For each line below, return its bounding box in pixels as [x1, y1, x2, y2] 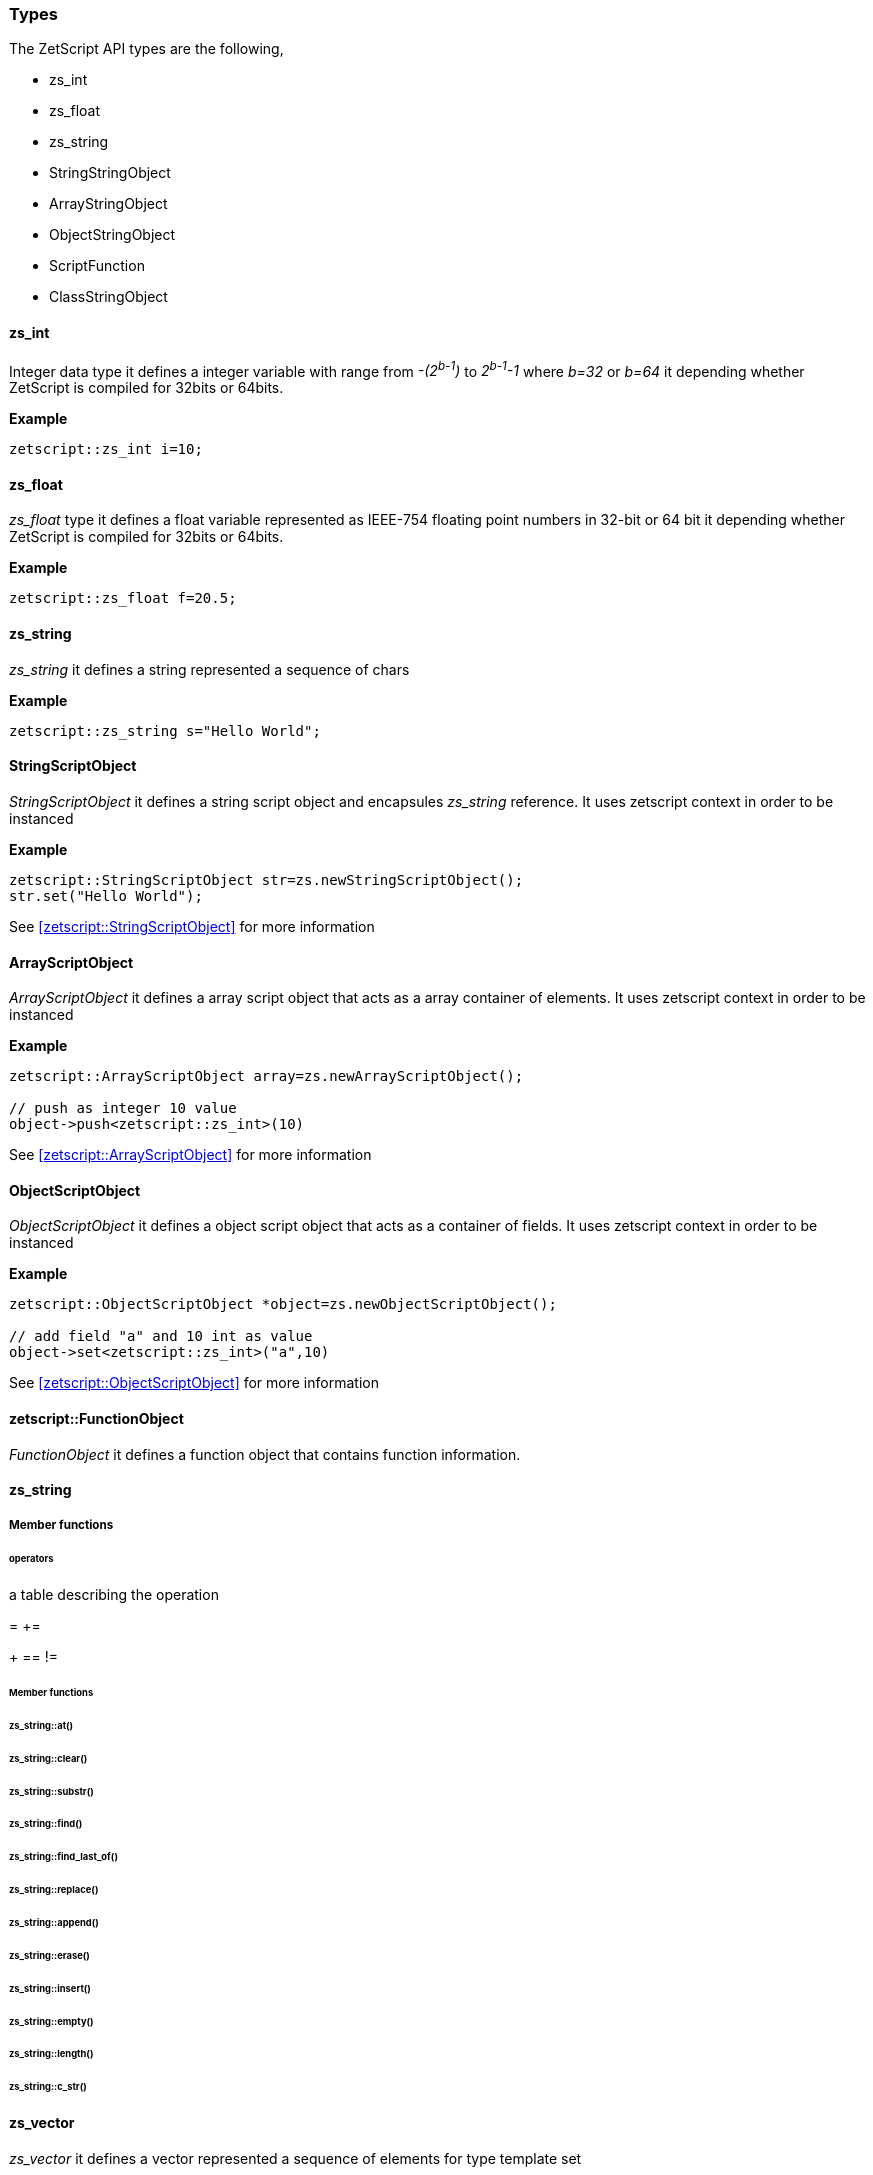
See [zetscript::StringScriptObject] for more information [9, 917, 375, 935]
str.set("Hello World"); [9, 887, 203, 904]
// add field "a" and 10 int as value [9, 1328, 313, 1345]
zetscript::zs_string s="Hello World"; [9, 722, 321, 739]
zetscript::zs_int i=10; [9, 441, 203, 458]
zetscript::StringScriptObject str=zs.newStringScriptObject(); [9, 871, 524, 888]
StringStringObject [49, 164, 171, 182]
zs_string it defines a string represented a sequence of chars [9, 660, 410, 678]
